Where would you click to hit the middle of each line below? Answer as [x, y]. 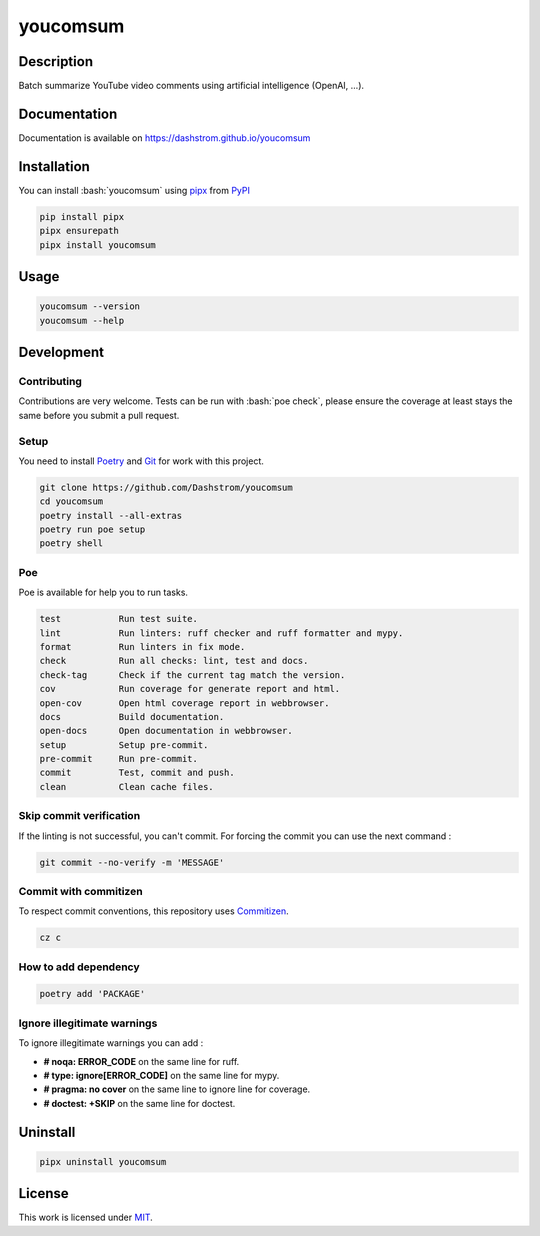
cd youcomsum [71, 501]
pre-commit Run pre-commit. [119, 759]
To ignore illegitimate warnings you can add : [111, 1043]
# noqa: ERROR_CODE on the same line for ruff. [141, 1061]
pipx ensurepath [79, 231]
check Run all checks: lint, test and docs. [174, 661]
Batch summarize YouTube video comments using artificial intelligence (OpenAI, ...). [191, 86]
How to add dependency [79, 967]
